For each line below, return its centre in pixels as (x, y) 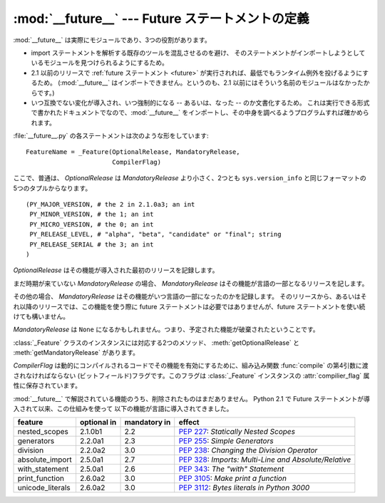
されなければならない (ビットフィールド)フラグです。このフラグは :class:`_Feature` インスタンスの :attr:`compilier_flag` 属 (191, 375)
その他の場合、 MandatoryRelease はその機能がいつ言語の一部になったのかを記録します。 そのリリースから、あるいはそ (190, 296)
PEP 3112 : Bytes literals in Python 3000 (244, 488)
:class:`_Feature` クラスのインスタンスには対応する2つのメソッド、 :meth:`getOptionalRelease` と (156, 343)
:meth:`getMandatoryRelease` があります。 (76, 353)
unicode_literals (44, 488)
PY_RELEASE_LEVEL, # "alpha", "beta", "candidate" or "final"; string (155, 234)
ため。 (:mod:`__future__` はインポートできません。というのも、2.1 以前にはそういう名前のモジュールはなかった (200, 83)
